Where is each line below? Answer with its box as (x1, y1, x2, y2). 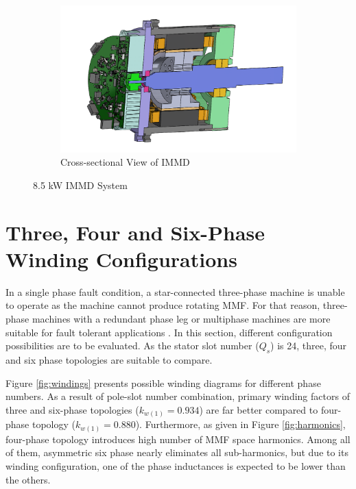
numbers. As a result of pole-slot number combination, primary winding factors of (5, 389, 350, 403)
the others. (5, 472, 51, 486)
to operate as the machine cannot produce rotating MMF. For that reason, (5, 298, 320, 312)
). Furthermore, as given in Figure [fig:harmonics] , (135, 417, 346, 431)
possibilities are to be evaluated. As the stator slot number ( (5, 338, 259, 353)
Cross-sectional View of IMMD (60, 155, 190, 169)
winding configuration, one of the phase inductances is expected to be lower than (5, 458, 346, 473)
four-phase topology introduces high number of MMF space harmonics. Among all (5, 431, 351, 446)
